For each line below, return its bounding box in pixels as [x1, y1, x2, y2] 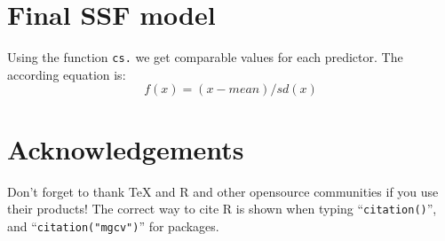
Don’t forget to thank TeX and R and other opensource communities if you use [7, 182, 439, 200]
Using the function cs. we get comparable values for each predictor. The [7, 48, 403, 66]
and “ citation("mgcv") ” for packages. [7, 216, 219, 235]
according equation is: [7, 65, 126, 83]
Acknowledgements [7, 130, 244, 167]
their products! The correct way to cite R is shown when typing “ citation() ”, [7, 199, 437, 218]
